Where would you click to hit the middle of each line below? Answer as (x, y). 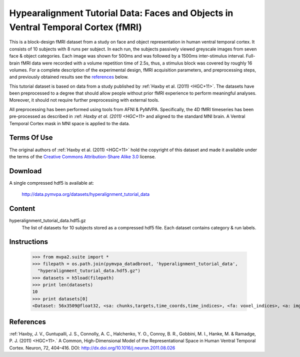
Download (25, 171)
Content (22, 209)
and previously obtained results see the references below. (69, 77)
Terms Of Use (31, 138)
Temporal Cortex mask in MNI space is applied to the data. (69, 123)
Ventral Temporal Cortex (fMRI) (76, 27)
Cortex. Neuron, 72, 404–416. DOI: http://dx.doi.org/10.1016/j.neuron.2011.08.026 (92, 347)
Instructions (29, 242)
